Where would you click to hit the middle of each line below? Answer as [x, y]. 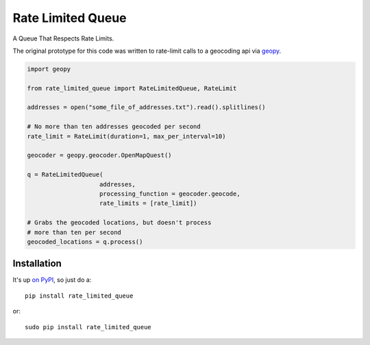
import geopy [49, 69]
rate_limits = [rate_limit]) [148, 203]
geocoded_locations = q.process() [85, 241]
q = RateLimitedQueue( [65, 175]
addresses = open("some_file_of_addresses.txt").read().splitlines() [146, 107]
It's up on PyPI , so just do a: [52, 280]
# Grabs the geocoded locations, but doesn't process [119, 223]
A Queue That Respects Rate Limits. [63, 38]
